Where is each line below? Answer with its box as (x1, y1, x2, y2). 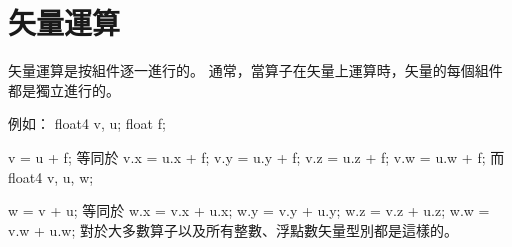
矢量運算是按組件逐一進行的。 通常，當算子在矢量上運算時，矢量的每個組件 (8, 60, 503, 81)
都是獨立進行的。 (8, 79, 120, 100)
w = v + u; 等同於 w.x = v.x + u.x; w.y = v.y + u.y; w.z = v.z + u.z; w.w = (8, 200, 490, 221)
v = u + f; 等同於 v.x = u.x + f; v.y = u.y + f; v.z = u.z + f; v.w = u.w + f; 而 (8, 146, 505, 167)
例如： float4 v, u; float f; (8, 113, 166, 134)
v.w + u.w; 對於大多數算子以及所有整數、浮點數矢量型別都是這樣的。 (8, 219, 458, 240)
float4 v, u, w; (8, 166, 94, 187)
